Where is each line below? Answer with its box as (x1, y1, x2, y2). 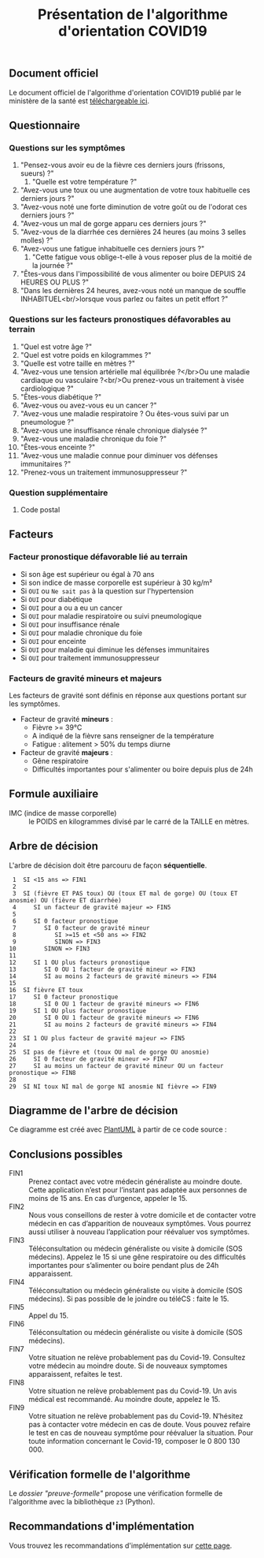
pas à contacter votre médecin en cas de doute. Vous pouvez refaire (28, 1420, 251, 1430)
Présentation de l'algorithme (37, 6, 229, 24)
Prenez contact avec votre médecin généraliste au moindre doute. (28, 1177, 243, 1187)
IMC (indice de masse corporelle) (9, 808, 117, 817)
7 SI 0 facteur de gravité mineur (12, 924, 150, 931)
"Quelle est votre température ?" (31, 177, 137, 187)
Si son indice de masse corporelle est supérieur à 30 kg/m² (20, 578, 213, 587)
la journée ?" (31, 261, 74, 270)
